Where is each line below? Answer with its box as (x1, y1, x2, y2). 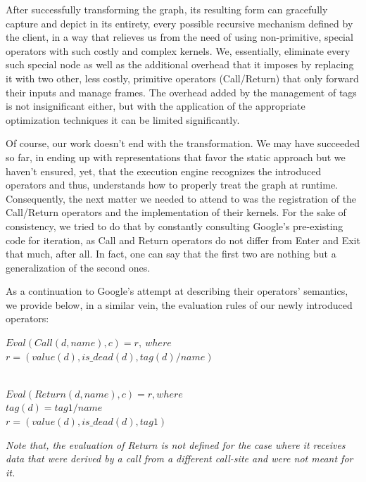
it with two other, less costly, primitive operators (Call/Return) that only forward (6, 70, 359, 85)
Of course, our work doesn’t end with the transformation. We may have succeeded (6, 136, 360, 151)
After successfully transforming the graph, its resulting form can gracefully (6, 2, 328, 16)
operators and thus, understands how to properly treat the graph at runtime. (6, 177, 339, 192)
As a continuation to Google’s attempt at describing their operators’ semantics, (6, 284, 348, 298)
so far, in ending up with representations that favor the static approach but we (6, 149, 346, 164)
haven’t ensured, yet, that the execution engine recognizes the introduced (6, 163, 322, 178)
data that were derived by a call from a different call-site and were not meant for (6, 451, 353, 466)
